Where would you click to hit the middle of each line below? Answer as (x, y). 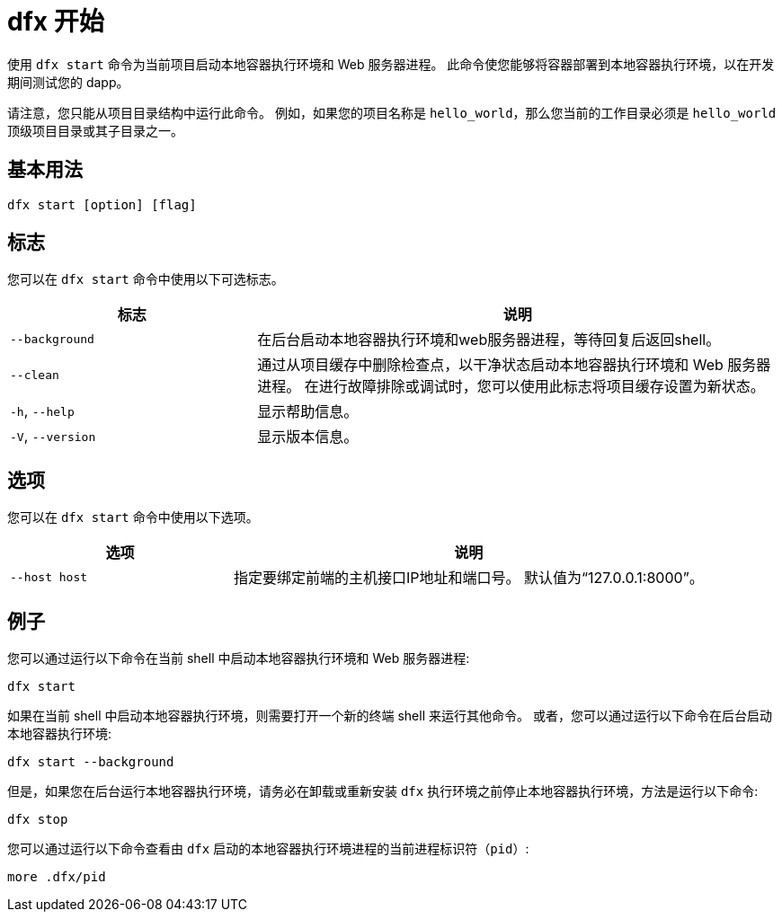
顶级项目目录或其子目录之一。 (95, 130)
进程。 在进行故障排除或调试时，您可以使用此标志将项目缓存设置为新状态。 (511, 387)
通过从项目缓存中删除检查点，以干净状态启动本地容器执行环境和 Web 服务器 (514, 365)
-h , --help (42, 411)
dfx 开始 (56, 22)
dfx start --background (91, 762)
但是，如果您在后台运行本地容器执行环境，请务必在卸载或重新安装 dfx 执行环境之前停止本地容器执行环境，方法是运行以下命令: (383, 791)
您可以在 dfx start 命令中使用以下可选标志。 (146, 279)
